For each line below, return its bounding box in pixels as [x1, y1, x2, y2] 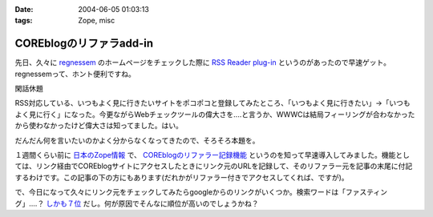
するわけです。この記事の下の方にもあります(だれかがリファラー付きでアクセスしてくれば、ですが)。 [14, 172, 349, 182]
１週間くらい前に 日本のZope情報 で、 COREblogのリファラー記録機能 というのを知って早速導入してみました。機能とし [14, 151, 411, 160]
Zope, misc [78, 16, 115, 26]
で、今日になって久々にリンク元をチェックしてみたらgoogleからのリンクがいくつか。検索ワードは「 [14, 187, 346, 197]
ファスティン [345, 187, 388, 197]
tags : [14, 16, 33, 26]
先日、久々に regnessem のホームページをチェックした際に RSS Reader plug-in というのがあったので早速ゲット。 [14, 58, 391, 67]
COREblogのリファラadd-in [14, 37, 154, 50]
